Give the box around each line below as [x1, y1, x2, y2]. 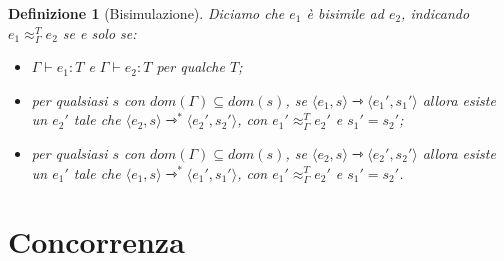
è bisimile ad [306, 3, 384, 23]
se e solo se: [62, 22, 137, 43]
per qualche [156, 56, 225, 77]
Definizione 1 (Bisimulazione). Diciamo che [8, 3, 285, 23]
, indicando [401, 3, 470, 23]
